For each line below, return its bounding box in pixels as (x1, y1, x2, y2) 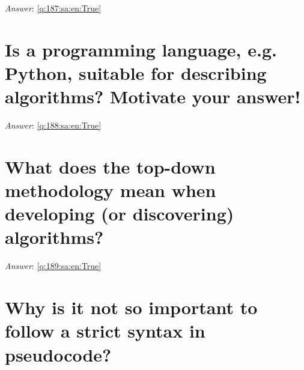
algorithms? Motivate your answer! (5, 84, 301, 109)
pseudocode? (5, 342, 112, 366)
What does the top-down (5, 154, 216, 178)
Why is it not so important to (5, 295, 258, 320)
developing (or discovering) (5, 201, 234, 226)
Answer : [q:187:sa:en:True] (5, 2, 102, 14)
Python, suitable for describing (5, 60, 267, 85)
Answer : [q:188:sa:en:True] (5, 119, 102, 132)
